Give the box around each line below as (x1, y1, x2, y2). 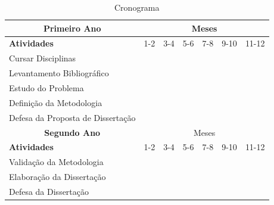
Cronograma (114, 1, 160, 13)
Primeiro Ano (43, 21, 101, 34)
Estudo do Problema (9, 81, 84, 94)
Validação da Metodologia (9, 156, 104, 168)
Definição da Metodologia (9, 96, 102, 108)
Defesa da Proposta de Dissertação (9, 111, 136, 123)
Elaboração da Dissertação (9, 170, 106, 183)
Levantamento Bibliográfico (9, 67, 109, 79)
